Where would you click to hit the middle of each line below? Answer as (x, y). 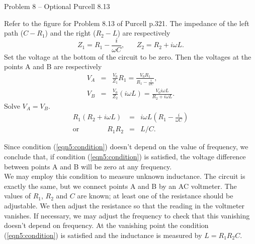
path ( (14, 33)
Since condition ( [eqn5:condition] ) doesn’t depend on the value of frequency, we (126, 147)
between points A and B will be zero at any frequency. (88, 166)
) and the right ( (70, 33)
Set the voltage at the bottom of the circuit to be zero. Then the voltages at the (128, 56)
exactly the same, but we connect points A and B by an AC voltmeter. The (120, 186)
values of (17, 196)
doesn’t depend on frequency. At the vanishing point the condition (106, 225)
